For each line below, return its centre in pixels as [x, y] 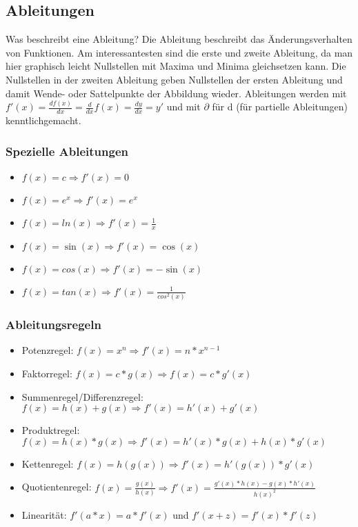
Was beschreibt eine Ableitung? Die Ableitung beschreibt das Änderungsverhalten [179, 39]
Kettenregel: [48, 463]
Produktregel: [51, 430]
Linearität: [44, 514]
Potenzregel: [48, 350]
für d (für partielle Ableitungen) [280, 107]
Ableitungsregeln [53, 325]
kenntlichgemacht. [43, 120]
